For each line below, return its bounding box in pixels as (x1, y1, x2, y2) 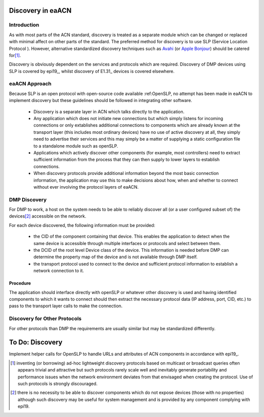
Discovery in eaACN (9, 6, 72, 15)
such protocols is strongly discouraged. (18, 380, 98, 387)
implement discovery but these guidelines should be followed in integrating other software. (9, 98, 193, 103)
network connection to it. (33, 268, 84, 274)
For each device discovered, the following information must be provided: (9, 222, 155, 228)
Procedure (9, 280, 31, 286)
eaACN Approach (9, 80, 51, 87)
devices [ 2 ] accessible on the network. (9, 213, 87, 219)
